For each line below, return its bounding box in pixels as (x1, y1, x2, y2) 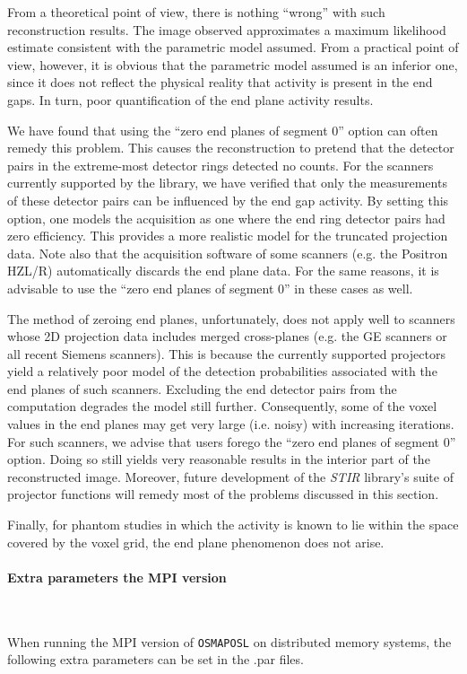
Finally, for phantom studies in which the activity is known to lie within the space (7, 515, 459, 534)
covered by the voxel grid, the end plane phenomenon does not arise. (7, 532, 385, 551)
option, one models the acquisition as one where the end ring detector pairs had (7, 208, 445, 227)
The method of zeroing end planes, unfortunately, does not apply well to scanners (7, 309, 455, 328)
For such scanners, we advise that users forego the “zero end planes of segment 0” (7, 432, 456, 451)
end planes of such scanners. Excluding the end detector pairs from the (7, 379, 397, 398)
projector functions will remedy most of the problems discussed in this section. (7, 485, 439, 503)
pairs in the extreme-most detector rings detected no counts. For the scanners (7, 155, 434, 174)
